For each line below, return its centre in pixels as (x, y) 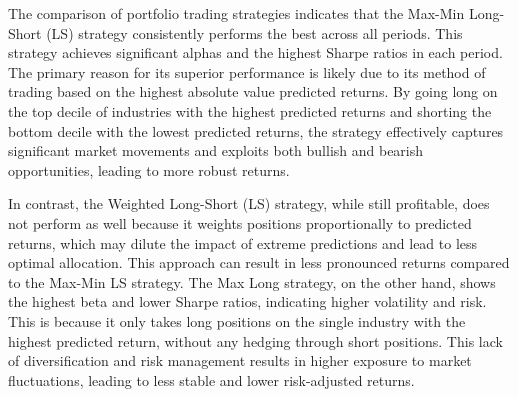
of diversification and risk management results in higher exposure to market (240, 360)
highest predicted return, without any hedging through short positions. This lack (255, 340)
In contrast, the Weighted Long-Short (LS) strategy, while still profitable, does (249, 203)
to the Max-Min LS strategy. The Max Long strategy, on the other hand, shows (252, 281)
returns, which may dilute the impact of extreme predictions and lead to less (243, 242)
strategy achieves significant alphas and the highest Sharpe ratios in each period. (255, 52)
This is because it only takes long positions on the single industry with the (237, 320)
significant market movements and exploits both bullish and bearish (216, 150)
